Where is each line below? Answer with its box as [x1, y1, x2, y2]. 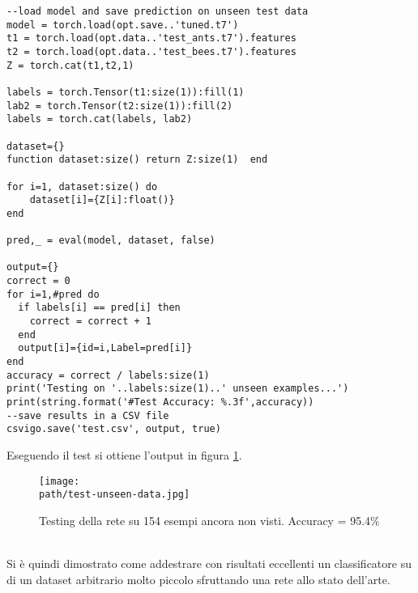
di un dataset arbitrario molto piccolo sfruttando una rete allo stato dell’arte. [6, 570, 390, 587]
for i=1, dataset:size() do [6, 180, 158, 193]
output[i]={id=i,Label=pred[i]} [18, 342, 193, 354]
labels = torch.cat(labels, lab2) [6, 113, 193, 125]
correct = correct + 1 [29, 316, 151, 328]
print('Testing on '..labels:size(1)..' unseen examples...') [6, 383, 349, 395]
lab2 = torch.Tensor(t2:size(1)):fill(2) [6, 100, 233, 112]
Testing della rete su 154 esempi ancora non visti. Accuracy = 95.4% [39, 511, 380, 528]
